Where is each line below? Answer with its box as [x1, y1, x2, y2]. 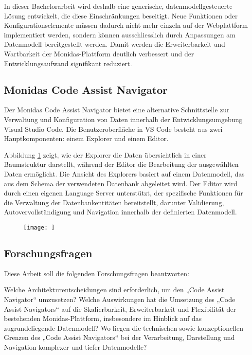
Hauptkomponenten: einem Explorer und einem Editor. [4, 133, 169, 143]
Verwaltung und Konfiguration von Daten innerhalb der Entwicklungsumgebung [4, 114, 243, 124]
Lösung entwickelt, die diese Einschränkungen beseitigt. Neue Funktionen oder [4, 10, 238, 20]
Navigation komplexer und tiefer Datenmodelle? [4, 341, 147, 352]
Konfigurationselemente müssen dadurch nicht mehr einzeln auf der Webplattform [4, 20, 248, 30]
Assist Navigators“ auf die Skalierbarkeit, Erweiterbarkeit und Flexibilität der [4, 303, 236, 314]
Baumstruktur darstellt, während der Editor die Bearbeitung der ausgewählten [4, 159, 239, 169]
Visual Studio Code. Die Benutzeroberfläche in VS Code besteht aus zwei [4, 124, 223, 134]
